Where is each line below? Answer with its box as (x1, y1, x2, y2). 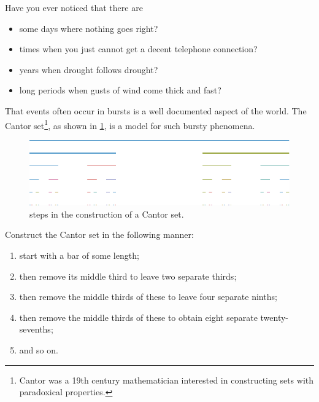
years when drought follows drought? (19, 63, 158, 76)
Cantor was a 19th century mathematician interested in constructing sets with (19, 373, 314, 386)
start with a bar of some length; (19, 249, 139, 262)
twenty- (260, 310, 288, 323)
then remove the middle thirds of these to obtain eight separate (19, 310, 258, 323)
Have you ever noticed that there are (5, 1, 143, 14)
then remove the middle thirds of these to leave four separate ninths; (19, 290, 277, 303)
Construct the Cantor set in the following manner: (5, 228, 194, 241)
